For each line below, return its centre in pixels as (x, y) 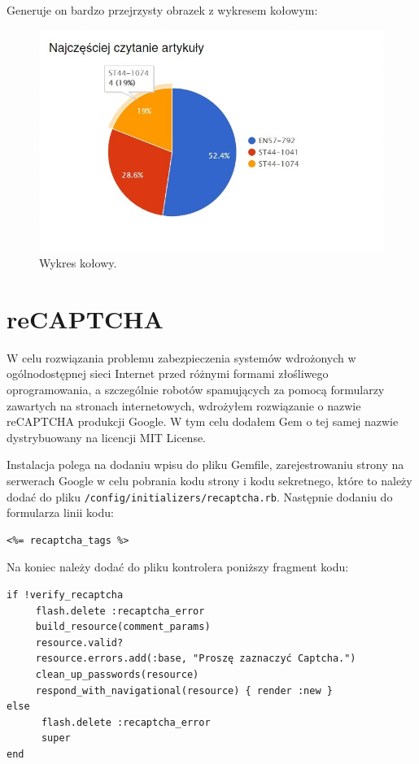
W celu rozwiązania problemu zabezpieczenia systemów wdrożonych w (181, 357)
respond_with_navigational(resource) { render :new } (184, 690)
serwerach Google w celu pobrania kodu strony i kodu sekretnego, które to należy (209, 480)
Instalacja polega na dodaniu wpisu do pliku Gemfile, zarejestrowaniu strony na (205, 464)
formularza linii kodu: (60, 512)
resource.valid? (79, 642)
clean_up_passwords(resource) (117, 674)
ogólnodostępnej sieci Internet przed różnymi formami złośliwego (168, 373)
